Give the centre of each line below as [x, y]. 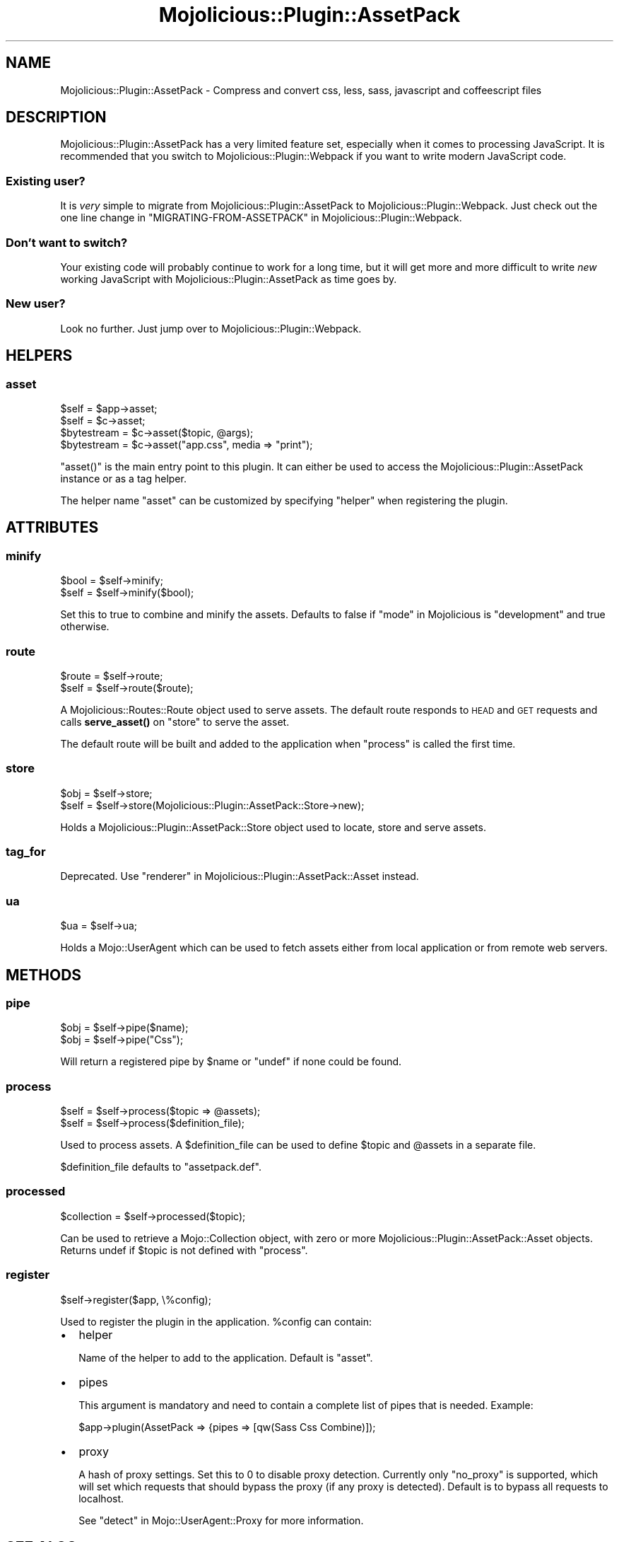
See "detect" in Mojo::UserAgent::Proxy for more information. [221, 1520]
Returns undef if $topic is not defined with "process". [184, 1250]
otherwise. [85, 627]
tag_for [26, 852]
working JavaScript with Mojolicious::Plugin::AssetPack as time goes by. [229, 279]
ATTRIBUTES [52, 528]
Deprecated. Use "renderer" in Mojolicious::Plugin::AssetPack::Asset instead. [240, 876]
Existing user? [46, 181]
